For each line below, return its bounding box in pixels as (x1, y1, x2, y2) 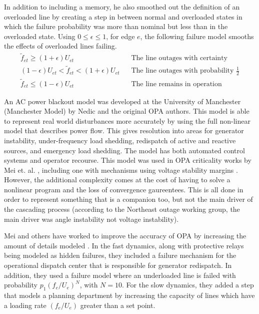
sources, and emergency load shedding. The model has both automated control (4, 145, 245, 155)
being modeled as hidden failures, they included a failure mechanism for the (4, 250, 236, 260)
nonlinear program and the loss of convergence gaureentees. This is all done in (4, 184, 243, 194)
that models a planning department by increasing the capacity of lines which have (4, 290, 255, 300)
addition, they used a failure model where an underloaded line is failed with (4, 269, 236, 280)
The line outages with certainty (131, 55, 227, 62)
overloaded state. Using (4, 31, 75, 41)
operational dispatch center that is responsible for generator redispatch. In (4, 260, 232, 270)
